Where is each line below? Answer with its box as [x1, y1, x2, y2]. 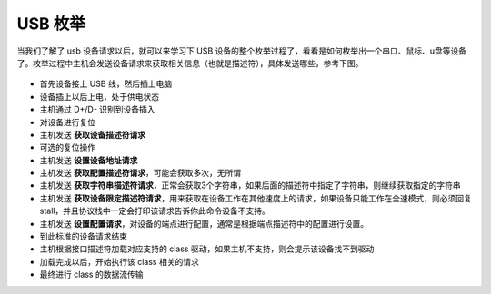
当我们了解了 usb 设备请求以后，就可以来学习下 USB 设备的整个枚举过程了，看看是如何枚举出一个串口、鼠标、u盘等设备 [16, 45, 467, 56]
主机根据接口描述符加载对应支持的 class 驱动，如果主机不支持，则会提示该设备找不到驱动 [39, 243, 375, 254]
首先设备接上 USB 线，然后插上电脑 [39, 78, 173, 90]
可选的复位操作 [39, 142, 95, 153]
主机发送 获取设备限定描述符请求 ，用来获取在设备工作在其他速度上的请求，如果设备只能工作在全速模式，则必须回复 [39, 192, 472, 203]
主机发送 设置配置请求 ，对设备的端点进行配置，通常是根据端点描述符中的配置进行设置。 [39, 218, 368, 229]
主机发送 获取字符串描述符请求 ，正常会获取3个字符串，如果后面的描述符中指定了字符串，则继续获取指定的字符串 [39, 180, 461, 191]
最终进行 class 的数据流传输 [39, 269, 144, 280]
